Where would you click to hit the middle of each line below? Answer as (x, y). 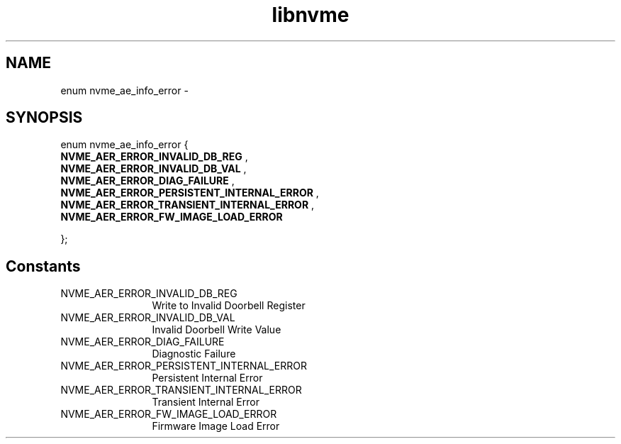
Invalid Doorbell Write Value (217, 330)
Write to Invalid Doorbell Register (229, 306)
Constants (43, 266)
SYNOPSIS (44, 118)
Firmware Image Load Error (216, 426)
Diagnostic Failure (194, 354)
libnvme (310, 15)
